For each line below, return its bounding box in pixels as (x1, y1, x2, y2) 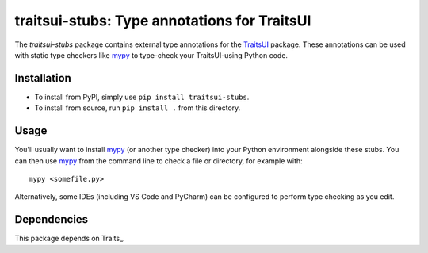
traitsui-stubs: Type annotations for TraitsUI (14, 12, 311, 29)
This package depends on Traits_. (14, 234, 126, 243)
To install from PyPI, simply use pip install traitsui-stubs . (34, 92, 250, 102)
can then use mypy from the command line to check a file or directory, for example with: (14, 155, 303, 166)
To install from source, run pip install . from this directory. (34, 103, 241, 113)
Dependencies (14, 213, 89, 226)
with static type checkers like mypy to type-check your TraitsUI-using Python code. (14, 50, 289, 59)
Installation (14, 71, 71, 85)
